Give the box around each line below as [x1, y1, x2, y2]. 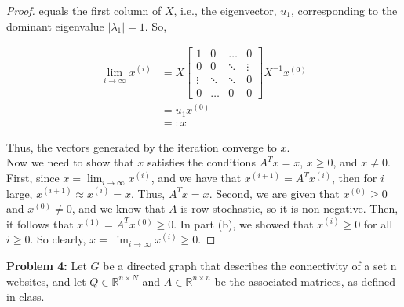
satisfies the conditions [147, 154, 256, 170]
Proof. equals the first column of [6, 2, 162, 18]
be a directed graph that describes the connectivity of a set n [103, 258, 397, 274]
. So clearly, [30, 231, 86, 247]
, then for [332, 170, 377, 186]
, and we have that [151, 170, 242, 186]
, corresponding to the [291, 2, 398, 18]
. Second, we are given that [209, 185, 340, 201]
